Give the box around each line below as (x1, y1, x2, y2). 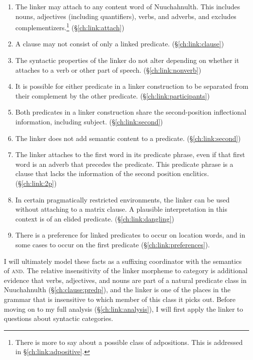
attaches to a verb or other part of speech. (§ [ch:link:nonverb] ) (15, 64, 201, 75)
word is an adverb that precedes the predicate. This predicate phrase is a (15, 159, 234, 169)
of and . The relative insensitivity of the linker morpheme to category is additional (4, 265, 248, 276)
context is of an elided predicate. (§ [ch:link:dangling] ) (15, 213, 175, 223)
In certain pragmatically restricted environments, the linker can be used (15, 194, 230, 204)
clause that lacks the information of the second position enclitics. (15, 168, 209, 179)
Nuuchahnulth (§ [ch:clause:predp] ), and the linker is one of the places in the (4, 284, 231, 295)
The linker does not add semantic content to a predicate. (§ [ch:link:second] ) (15, 133, 241, 143)
